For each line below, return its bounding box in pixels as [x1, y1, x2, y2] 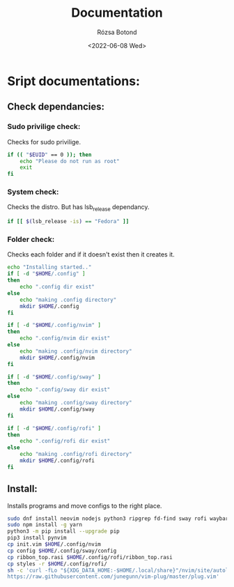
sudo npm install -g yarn [7, 521, 82, 528]
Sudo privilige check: [7, 122, 81, 132]
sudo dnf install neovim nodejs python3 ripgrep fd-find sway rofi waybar [7, 514, 229, 522]
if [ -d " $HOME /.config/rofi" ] [7, 425, 101, 432]
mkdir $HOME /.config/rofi [19, 457, 95, 464]
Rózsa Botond [97, 28, 137, 36]
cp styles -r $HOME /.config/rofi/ [7, 560, 108, 567]
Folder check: [7, 235, 55, 245]
